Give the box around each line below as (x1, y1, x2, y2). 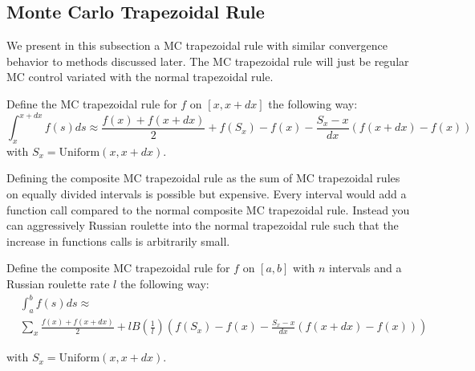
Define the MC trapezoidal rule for (6, 95, 177, 112)
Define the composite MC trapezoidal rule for (6, 259, 230, 276)
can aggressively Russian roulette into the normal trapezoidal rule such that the (6, 217, 399, 234)
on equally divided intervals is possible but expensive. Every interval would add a (6, 185, 407, 202)
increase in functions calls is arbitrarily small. (6, 232, 230, 249)
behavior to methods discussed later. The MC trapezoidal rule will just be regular (6, 52, 409, 69)
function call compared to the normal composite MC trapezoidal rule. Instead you (6, 201, 410, 218)
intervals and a (329, 259, 402, 276)
